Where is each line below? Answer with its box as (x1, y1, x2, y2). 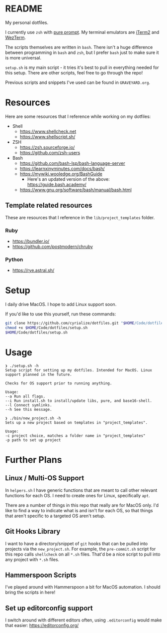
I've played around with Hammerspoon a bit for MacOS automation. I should (5, 584, 161, 590)
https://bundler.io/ (12, 238, 50, 244)
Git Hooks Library (5, 527, 61, 536)
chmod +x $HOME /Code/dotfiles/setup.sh (5, 325, 88, 330)
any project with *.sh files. (5, 556, 60, 562)
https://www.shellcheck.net (19, 128, 77, 134)
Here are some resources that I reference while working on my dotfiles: (5, 113, 151, 119)
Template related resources (5, 201, 92, 210)
